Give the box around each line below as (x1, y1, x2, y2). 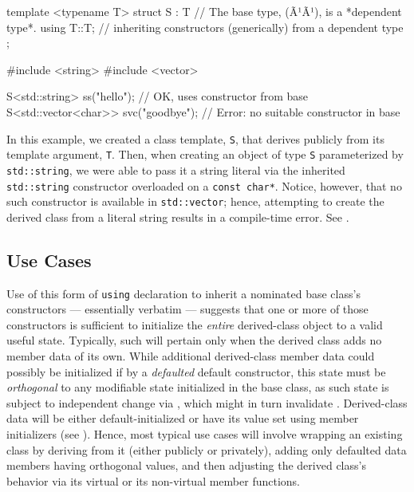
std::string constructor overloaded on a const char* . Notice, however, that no (6, 177, 402, 194)
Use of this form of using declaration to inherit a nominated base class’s (6, 285, 361, 301)
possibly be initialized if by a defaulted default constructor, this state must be (6, 363, 386, 380)
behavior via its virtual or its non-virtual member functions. (6, 472, 300, 489)
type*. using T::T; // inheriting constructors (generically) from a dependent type (6, 18, 404, 35)
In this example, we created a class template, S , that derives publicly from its (6, 130, 384, 147)
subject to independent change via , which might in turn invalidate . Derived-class (6, 394, 408, 411)
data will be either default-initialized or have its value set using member (6, 410, 359, 427)
